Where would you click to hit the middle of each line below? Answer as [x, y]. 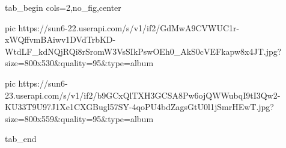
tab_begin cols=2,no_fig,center [63, 7]
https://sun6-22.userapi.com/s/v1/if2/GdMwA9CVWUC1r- [129, 27]
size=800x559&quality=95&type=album [79, 118]
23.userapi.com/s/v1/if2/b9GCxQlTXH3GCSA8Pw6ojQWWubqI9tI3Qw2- [143, 95]
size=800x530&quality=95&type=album [79, 63]
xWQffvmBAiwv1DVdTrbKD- [60, 39]
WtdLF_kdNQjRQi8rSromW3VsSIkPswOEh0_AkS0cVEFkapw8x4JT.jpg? [143, 51]
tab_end [21, 139]
